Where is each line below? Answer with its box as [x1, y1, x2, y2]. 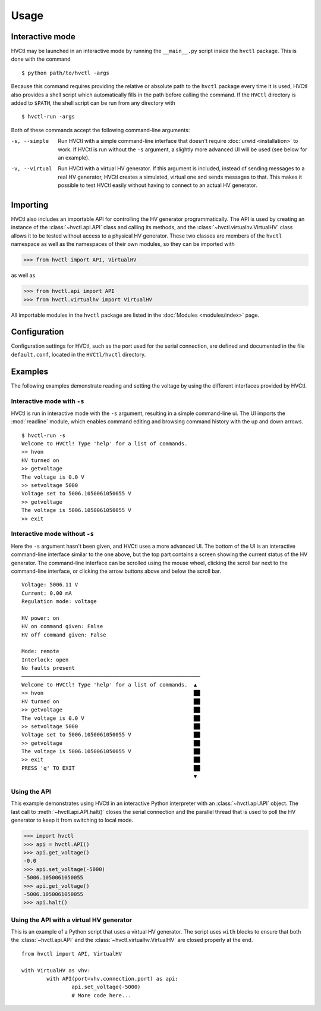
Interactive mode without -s [11, 530, 95, 538]
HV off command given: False [21, 631, 106, 638]
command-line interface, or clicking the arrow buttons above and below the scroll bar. [11, 567, 221, 575]
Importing [11, 199, 49, 210]
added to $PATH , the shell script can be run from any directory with [11, 99, 175, 107]
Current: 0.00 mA [21, 589, 72, 597]
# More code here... [71, 992, 132, 998]
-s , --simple [11, 138, 49, 145]
